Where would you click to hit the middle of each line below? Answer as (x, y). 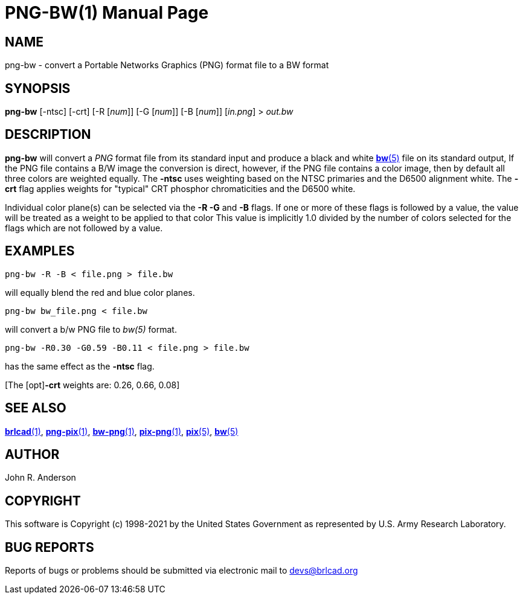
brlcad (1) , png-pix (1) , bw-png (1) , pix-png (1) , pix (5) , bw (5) (122, 431)
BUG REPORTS (50, 547)
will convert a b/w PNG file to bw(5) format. (91, 329)
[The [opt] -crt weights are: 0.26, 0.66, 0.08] (92, 385)
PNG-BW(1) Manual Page (107, 13)
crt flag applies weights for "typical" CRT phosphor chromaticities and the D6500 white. (180, 188)
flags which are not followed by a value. (84, 228)
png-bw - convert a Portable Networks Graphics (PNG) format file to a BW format (167, 65)
